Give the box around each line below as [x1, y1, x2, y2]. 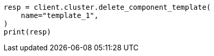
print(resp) [4, 28, 51, 36]
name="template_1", [20, 11, 99, 20]
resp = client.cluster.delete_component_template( [4, 3, 211, 11]
